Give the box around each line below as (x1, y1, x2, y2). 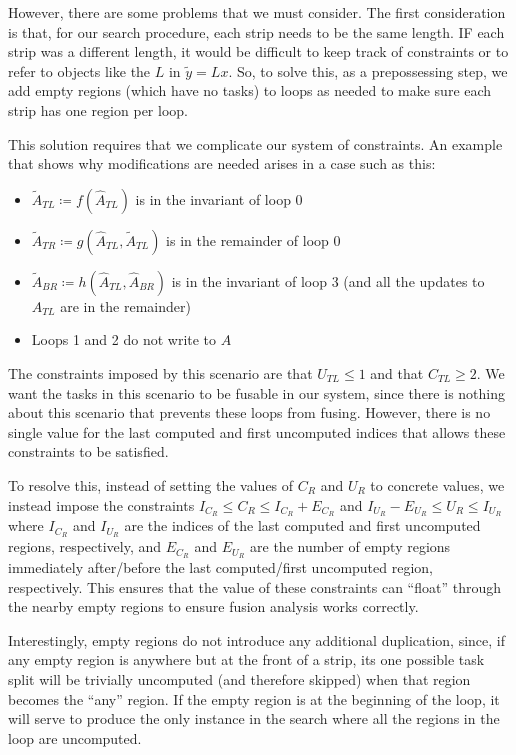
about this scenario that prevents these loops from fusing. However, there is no (8, 402, 491, 423)
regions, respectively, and (8, 536, 162, 557)
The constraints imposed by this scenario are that (8, 362, 313, 383)
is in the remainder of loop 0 (166, 229, 341, 250)
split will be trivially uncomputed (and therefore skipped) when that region (8, 669, 471, 690)
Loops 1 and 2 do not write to (31, 329, 217, 350)
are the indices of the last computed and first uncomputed (124, 515, 481, 536)
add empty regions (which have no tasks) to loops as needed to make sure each (8, 80, 492, 101)
